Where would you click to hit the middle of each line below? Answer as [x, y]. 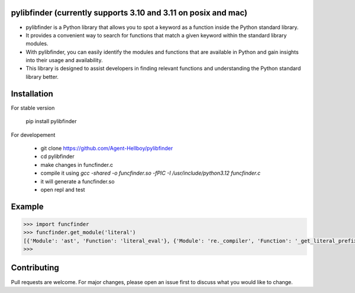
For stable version [33, 108]
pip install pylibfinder [51, 121]
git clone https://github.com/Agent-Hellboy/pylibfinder [107, 148]
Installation [32, 94]
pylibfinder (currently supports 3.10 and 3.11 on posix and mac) [129, 13]
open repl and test [63, 189]
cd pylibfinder [57, 156]
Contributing [35, 268]
